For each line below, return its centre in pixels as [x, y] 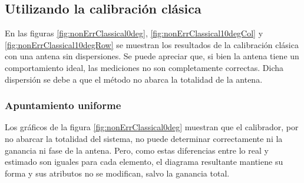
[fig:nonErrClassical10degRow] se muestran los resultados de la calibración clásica [152, 44]
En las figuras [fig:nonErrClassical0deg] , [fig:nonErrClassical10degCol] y [134, 33]
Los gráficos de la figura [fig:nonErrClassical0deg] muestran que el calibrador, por [152, 127]
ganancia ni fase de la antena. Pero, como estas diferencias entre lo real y [137, 150]
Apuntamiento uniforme [63, 105]
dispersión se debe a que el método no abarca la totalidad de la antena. [134, 79]
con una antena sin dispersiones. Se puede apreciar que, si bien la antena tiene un [152, 56]
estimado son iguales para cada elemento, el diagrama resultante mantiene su [144, 162]
